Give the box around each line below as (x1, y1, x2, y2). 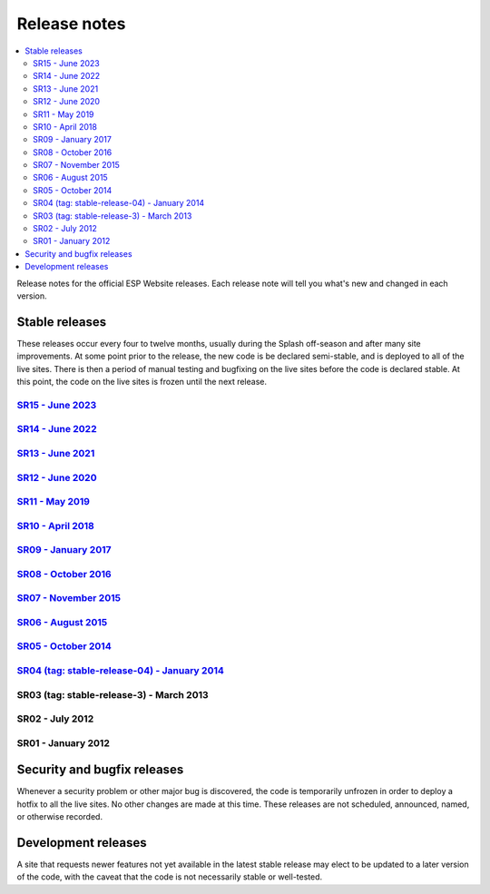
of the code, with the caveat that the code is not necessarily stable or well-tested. (16, 871, 323, 882)
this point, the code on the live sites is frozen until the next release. (16, 377, 268, 388)
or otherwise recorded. (16, 811, 103, 822)
